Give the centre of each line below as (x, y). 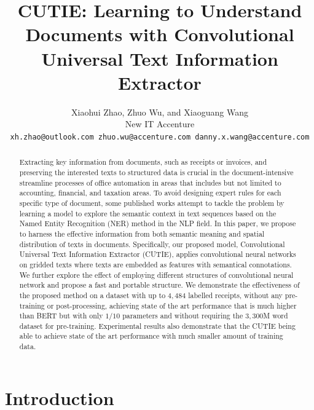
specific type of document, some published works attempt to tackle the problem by (152, 203)
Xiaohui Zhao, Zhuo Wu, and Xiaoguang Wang (160, 112)
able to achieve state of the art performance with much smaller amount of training (151, 336)
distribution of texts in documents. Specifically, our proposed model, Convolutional (152, 244)
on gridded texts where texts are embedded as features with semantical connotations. (155, 264)
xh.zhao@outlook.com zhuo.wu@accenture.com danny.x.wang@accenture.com (160, 137)
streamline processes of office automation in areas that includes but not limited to (150, 182)
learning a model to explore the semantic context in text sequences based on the (148, 213)
